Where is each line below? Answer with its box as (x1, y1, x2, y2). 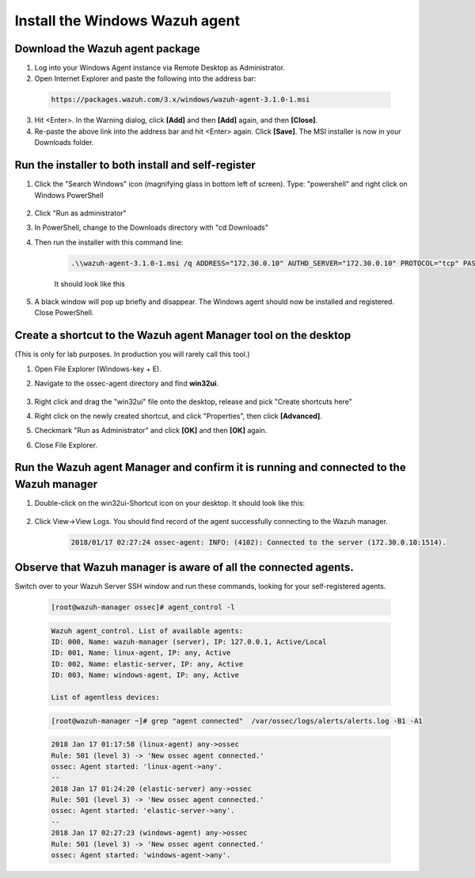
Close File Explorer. (34, 440, 98, 450)
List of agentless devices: (51, 693, 160, 701)
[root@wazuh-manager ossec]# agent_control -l (51, 602, 235, 612)
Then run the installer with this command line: (34, 238, 184, 247)
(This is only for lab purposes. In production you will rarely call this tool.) (14, 349, 250, 359)
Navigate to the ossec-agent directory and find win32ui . (34, 378, 219, 388)
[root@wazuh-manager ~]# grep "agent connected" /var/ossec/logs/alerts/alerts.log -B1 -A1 (51, 716, 423, 725)
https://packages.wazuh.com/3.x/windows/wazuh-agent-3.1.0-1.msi (51, 95, 310, 105)
